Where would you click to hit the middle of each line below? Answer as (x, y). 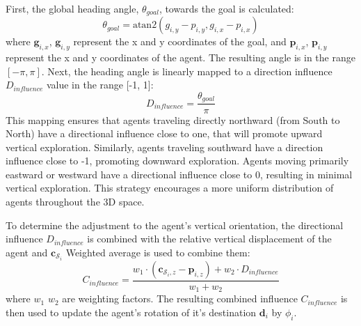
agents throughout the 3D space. (75, 202)
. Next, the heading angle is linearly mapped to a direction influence (187, 71)
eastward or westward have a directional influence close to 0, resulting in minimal (179, 174)
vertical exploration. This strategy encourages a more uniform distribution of (170, 188)
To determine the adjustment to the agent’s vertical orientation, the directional (175, 225)
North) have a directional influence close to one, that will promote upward (164, 133)
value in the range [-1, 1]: (100, 85)
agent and (27, 252)
